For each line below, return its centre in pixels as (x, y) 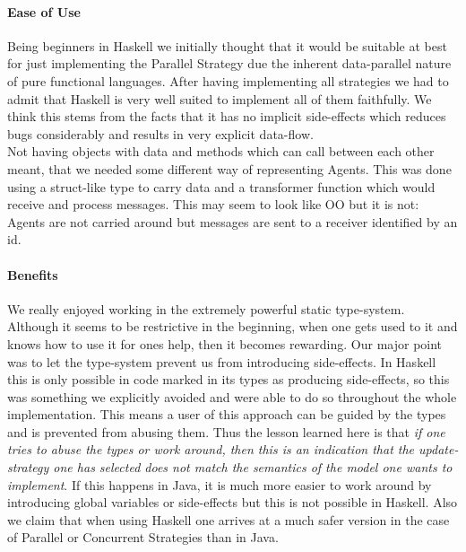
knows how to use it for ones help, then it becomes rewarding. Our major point (225, 343)
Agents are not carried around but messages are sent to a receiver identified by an (233, 221)
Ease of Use (44, 11)
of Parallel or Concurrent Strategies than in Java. (143, 537)
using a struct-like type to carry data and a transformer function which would (221, 186)
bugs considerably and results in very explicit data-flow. (160, 133)
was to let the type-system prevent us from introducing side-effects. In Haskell (222, 361)
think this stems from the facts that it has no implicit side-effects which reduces (227, 116)
